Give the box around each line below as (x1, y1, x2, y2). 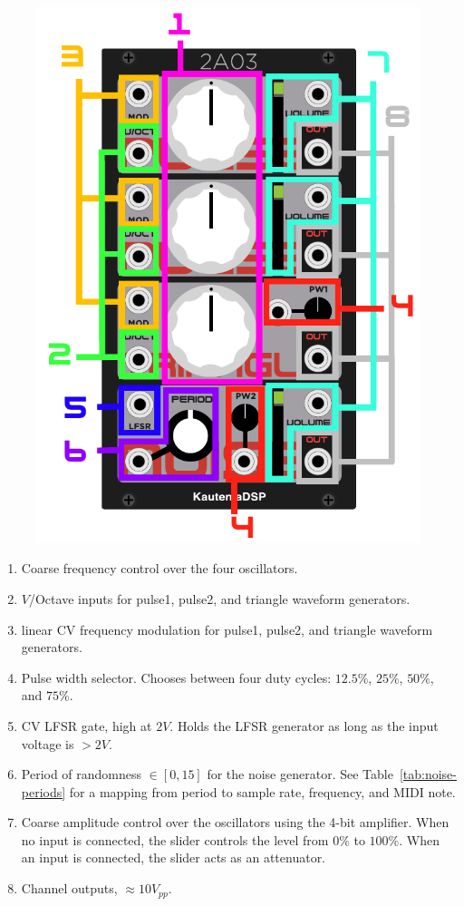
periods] (21, 782, 66, 801)
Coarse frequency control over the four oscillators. (21, 559, 298, 578)
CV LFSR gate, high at (21, 716, 152, 735)
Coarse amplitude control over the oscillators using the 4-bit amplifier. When (21, 813, 449, 832)
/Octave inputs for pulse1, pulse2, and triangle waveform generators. (28, 589, 411, 608)
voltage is (21, 734, 74, 753)
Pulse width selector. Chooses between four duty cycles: (21, 667, 332, 687)
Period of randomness (21, 765, 142, 784)
